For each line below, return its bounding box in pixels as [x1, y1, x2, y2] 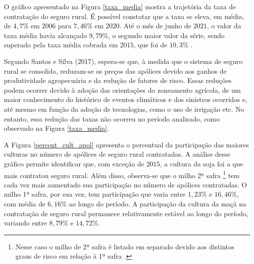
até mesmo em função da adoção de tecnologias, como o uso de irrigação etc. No [4, 103, 244, 114]
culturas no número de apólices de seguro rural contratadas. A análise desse [4, 149, 231, 159]
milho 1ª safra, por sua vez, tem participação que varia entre [4, 189, 186, 199]
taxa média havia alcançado [4, 30, 87, 40]
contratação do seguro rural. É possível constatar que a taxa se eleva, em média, [4, 11, 244, 21]
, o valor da [207, 20, 241, 31]
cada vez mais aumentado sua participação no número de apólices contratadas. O [4, 179, 247, 189]
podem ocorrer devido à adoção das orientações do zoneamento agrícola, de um [4, 84, 241, 95]
